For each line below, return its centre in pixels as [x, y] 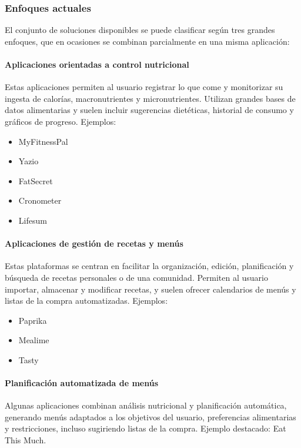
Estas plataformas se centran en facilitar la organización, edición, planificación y [149, 266]
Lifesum [33, 220]
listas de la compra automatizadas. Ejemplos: [86, 301]
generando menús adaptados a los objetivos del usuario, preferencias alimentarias [150, 417]
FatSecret [36, 180]
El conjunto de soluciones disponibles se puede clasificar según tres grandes [140, 30]
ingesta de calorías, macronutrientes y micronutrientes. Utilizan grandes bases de [150, 98]
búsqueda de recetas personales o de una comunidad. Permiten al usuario [136, 277]
